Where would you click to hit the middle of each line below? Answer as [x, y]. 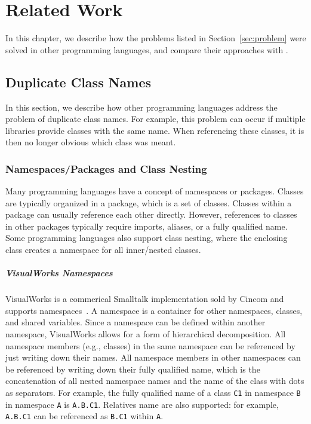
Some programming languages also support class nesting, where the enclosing [147, 238]
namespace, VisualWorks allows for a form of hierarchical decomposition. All [146, 334]
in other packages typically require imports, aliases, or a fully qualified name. [147, 226]
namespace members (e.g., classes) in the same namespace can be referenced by [150, 345]
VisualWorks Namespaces [59, 273]
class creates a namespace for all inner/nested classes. [103, 250]
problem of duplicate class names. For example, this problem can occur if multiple [155, 119]
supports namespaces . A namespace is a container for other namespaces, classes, [154, 310]
